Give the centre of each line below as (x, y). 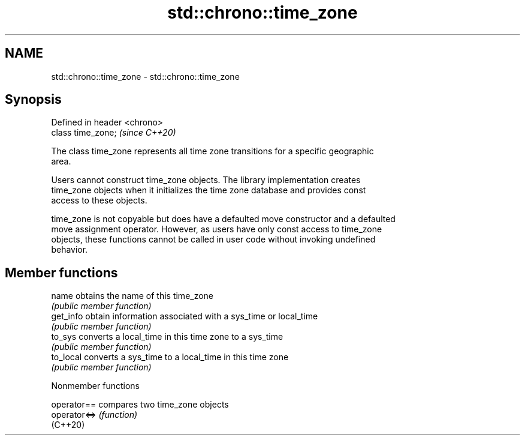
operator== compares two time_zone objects (140, 405)
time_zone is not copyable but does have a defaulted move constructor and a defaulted (223, 219)
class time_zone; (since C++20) (114, 133)
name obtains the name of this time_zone (132, 296)
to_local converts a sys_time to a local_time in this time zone (170, 357)
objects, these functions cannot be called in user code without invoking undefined (213, 240)
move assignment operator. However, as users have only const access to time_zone (217, 229)
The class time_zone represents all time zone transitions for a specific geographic (212, 151)
